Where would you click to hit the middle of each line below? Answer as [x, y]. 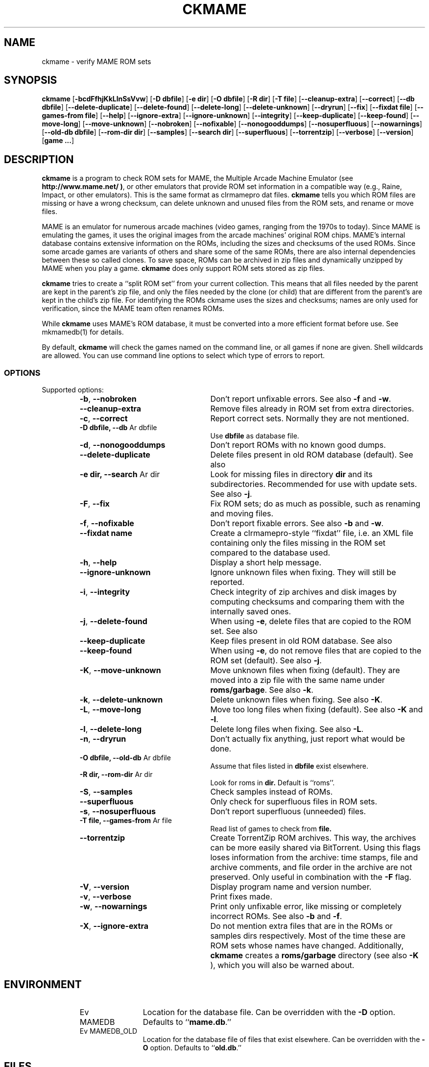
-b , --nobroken [108, 399]
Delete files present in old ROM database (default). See [312, 455]
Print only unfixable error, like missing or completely [306, 907]
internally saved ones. [251, 612]
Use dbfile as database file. [255, 436]
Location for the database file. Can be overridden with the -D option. [269, 1012]
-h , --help [98, 563]
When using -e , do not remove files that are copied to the [316, 651]
